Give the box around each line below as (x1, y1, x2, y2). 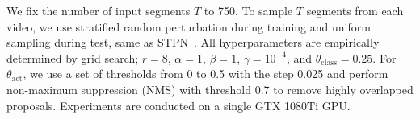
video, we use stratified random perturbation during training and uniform (6, 18, 371, 35)
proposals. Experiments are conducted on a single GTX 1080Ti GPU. (6, 96, 351, 113)
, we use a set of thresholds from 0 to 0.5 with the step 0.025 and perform (23, 65, 388, 82)
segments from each (306, 2, 404, 18)
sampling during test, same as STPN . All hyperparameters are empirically (6, 34, 380, 51)
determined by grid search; (6, 49, 139, 66)
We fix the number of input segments (6, 2, 191, 18)
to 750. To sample (204, 2, 293, 18)
